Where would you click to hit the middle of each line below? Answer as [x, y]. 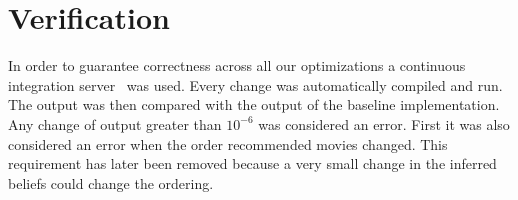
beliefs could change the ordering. [111, 182]
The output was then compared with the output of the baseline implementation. [254, 104]
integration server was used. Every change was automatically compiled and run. [255, 84]
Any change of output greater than [115, 123]
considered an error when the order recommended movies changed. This [228, 143]
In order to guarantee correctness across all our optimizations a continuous [237, 65]
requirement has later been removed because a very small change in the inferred [252, 163]
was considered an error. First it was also [384, 123]
